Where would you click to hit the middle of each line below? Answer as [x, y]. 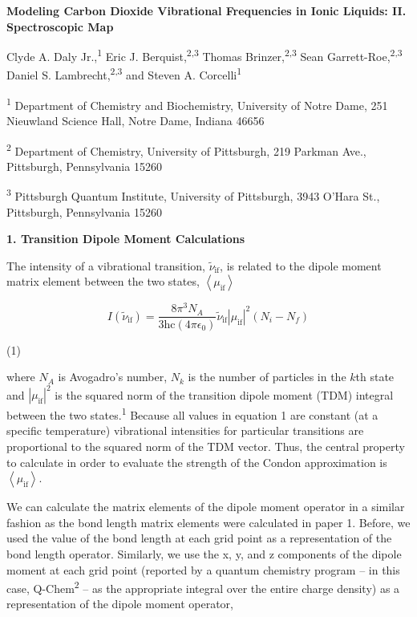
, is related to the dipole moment [301, 265]
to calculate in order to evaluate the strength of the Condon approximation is [197, 462]
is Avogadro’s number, [113, 377]
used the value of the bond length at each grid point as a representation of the [199, 538]
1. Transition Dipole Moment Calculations [126, 239]
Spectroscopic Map [60, 26]
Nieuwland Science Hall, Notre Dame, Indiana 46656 [136, 120]
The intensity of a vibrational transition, [106, 265]
